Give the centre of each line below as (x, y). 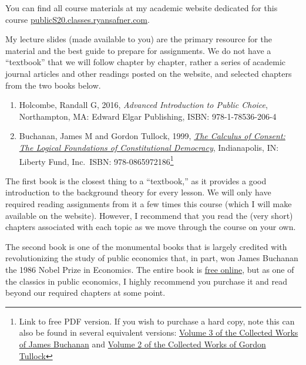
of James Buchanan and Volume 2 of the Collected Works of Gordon (142, 344)
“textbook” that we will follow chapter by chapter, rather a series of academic (146, 62)
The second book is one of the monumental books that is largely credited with (146, 246)
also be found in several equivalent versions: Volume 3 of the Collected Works (159, 332)
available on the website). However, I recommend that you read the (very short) (149, 215)
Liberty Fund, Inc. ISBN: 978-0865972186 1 (96, 160)
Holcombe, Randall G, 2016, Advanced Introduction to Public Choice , (143, 105)
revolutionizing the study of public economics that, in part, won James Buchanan (152, 258)
